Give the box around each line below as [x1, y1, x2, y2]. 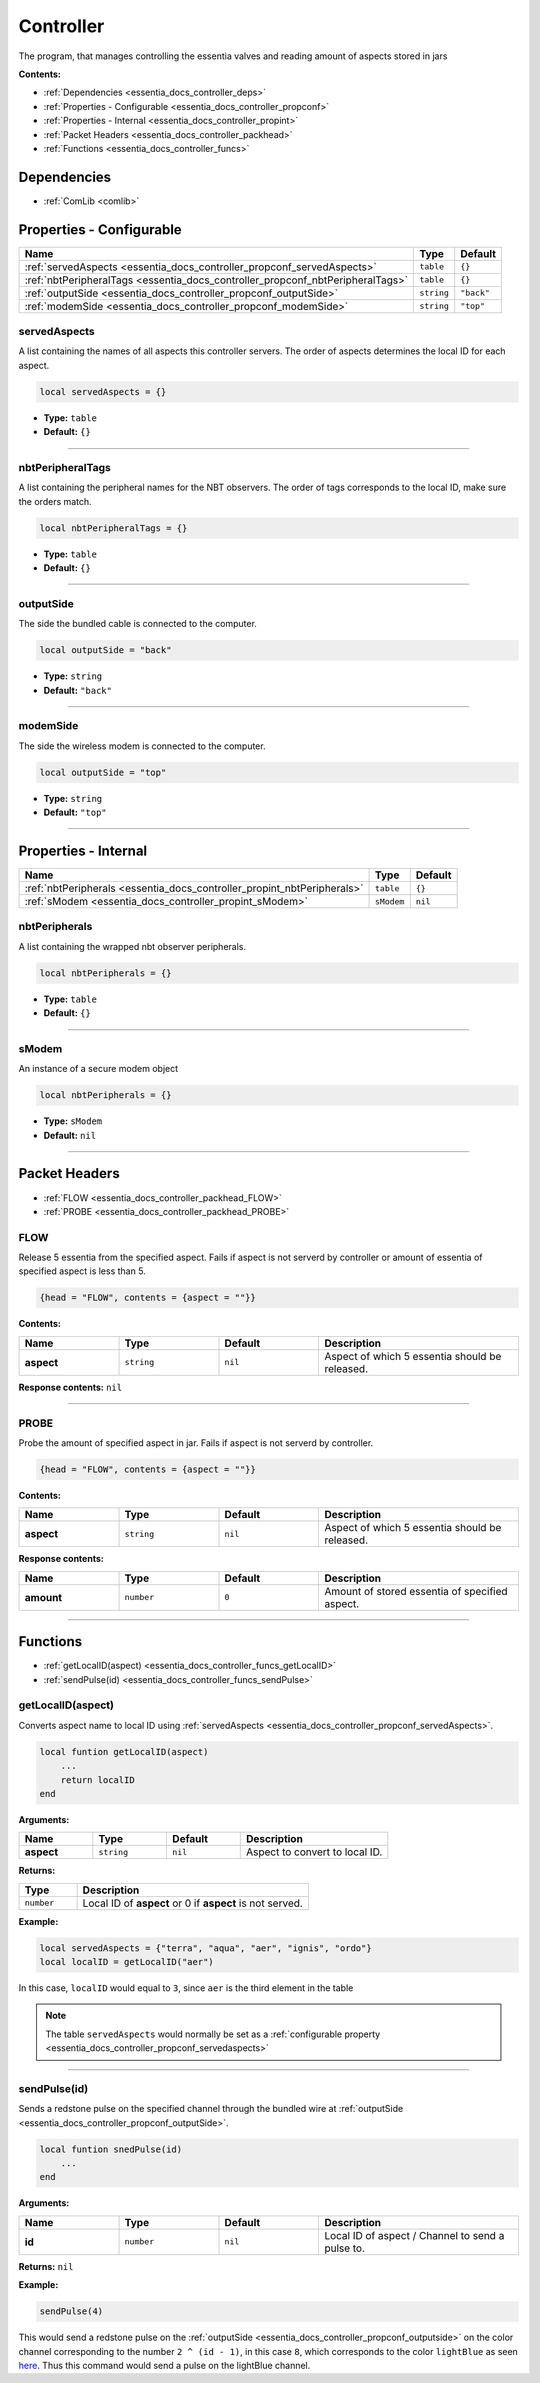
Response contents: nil [18, 1381, 123, 1393]
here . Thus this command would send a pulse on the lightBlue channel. [18, 2360, 311, 2371]
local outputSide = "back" [39, 645, 172, 656]
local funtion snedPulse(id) [39, 2143, 183, 2155]
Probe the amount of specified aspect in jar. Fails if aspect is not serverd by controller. [18, 1436, 374, 1449]
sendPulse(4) [39, 2306, 104, 2317]
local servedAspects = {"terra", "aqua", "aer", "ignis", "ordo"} [39, 1942, 372, 1954]
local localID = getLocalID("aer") [39, 1956, 214, 1968]
